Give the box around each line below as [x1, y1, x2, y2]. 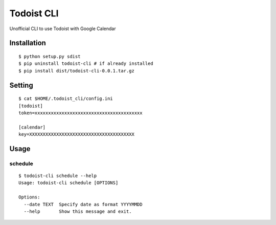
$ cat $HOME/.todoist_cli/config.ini [18, 96, 113, 102]
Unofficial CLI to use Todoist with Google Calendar [9, 26, 116, 32]
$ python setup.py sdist [18, 54, 81, 59]
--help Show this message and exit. [24, 209, 132, 214]
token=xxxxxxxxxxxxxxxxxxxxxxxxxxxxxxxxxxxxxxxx [18, 110, 143, 116]
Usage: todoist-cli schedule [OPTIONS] [18, 180, 119, 186]
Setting [9, 81, 33, 89]
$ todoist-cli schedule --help [18, 173, 97, 179]
